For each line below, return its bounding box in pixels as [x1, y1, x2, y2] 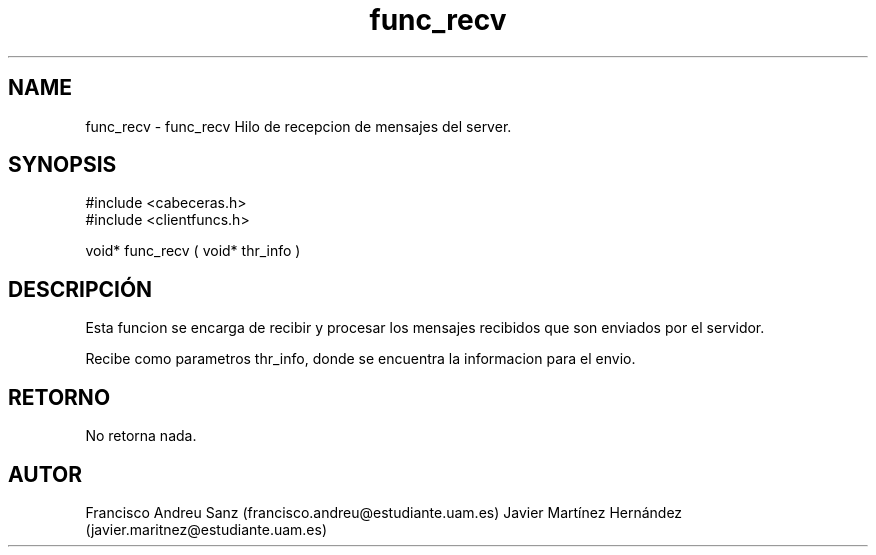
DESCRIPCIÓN [8, 276, 153, 302]
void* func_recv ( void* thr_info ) [85, 242, 301, 260]
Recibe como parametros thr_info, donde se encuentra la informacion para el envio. [85, 350, 636, 368]
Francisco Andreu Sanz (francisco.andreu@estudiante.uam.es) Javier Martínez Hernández [85, 503, 683, 521]
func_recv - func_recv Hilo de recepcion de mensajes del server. [85, 117, 512, 135]
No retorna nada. [85, 427, 197, 445]
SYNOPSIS [8, 152, 117, 178]
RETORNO [8, 384, 111, 410]
